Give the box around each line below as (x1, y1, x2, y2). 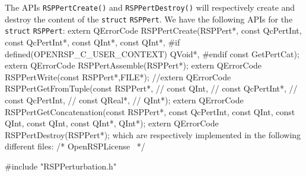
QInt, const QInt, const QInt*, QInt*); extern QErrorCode (5, 117, 219, 129)
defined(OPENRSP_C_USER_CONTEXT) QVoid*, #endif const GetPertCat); (5, 47, 299, 60)
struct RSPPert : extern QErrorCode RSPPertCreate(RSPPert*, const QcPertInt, (5, 24, 302, 37)
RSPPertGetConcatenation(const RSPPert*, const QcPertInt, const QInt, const (5, 105, 295, 118)
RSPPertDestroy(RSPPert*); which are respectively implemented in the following (5, 128, 301, 141)
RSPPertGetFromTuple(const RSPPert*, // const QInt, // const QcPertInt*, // (5, 82, 298, 94)
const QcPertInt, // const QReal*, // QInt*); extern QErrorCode (5, 93, 244, 106)
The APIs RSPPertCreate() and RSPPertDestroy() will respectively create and (5, 1, 295, 13)
